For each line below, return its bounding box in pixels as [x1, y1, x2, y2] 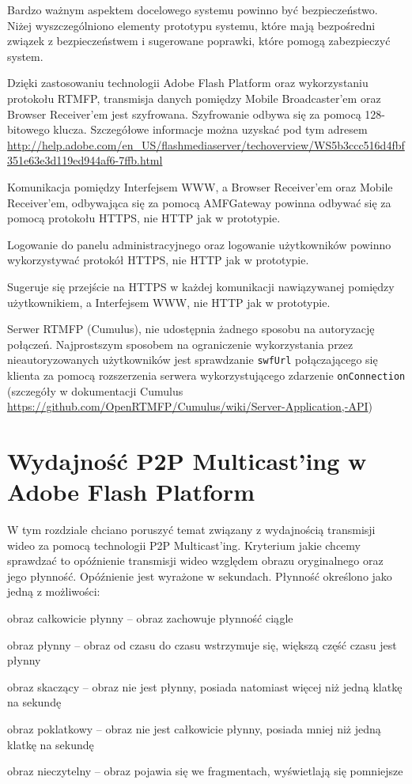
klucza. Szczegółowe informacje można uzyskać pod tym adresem [53, 121, 368, 138]
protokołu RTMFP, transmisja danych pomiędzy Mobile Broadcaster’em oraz [7, 89, 381, 106]
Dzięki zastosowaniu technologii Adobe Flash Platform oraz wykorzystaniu [7, 74, 369, 91]
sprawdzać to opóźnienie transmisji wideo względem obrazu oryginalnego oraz [7, 552, 384, 569]
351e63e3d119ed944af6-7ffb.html [7, 152, 163, 169]
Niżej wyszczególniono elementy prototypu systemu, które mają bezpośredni [7, 17, 376, 33]
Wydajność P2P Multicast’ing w [7, 444, 367, 476]
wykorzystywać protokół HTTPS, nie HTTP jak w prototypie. [7, 252, 309, 268]
